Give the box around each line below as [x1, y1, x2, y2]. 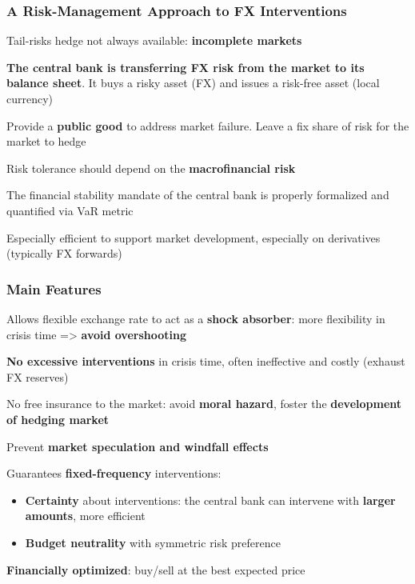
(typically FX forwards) [6, 245, 122, 262]
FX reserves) [6, 368, 69, 385]
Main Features [6, 278, 102, 298]
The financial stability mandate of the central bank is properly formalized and [6, 186, 389, 203]
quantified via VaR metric [6, 202, 134, 218]
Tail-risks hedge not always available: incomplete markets [6, 32, 302, 49]
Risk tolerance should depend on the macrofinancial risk [6, 159, 296, 176]
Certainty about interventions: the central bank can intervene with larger [25, 491, 396, 508]
